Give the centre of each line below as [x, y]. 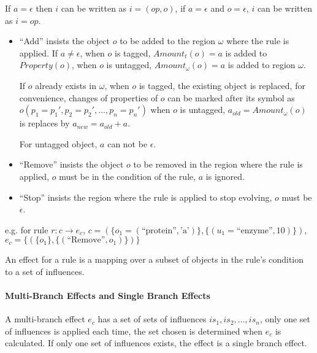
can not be [128, 143]
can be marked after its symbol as [231, 97]
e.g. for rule [27, 229]
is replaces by [44, 123]
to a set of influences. [45, 271]
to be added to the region [168, 41]
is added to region [262, 65]
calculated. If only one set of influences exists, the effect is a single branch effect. [156, 343]
